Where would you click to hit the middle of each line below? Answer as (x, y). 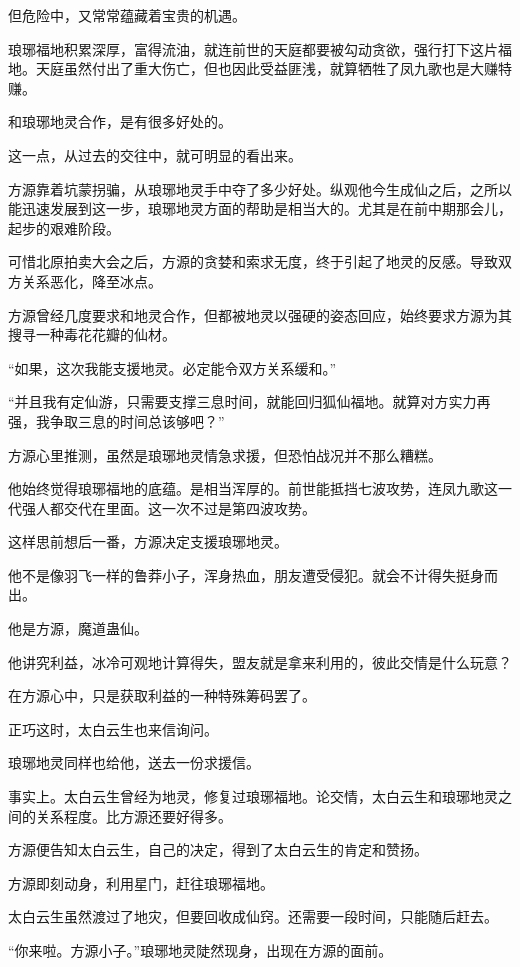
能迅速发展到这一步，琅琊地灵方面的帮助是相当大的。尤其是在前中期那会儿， (260, 208)
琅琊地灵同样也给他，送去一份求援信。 (134, 762)
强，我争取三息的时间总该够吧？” (116, 420)
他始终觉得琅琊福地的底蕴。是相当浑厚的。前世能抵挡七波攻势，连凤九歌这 (253, 488)
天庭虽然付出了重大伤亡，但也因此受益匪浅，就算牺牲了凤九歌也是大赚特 (273, 68)
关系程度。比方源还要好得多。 (133, 815)
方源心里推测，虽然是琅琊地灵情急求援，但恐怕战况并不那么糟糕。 (225, 454)
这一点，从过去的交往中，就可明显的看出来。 (155, 154)
